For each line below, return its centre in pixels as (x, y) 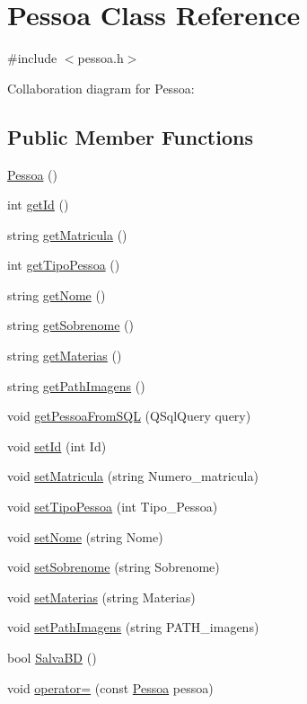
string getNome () (57, 294)
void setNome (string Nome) (85, 536)
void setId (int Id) (57, 446)
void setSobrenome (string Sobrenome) (114, 567)
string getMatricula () (67, 234)
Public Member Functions (130, 136)
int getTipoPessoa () (64, 265)
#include (32, 58)
